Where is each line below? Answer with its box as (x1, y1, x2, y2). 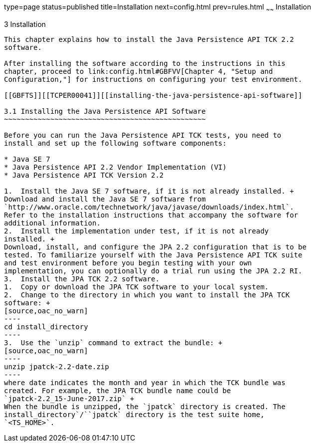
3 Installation (4, 19, 46, 28)
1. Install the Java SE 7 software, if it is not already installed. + (4, 187, 294, 195)
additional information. (4, 219, 101, 227)
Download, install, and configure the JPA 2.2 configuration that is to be (4, 242, 307, 251)
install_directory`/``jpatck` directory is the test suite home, (4, 410, 265, 419)
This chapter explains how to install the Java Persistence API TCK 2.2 (4, 35, 294, 43)
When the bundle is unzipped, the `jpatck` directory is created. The (4, 402, 286, 411)
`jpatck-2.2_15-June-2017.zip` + (4, 394, 135, 403)
